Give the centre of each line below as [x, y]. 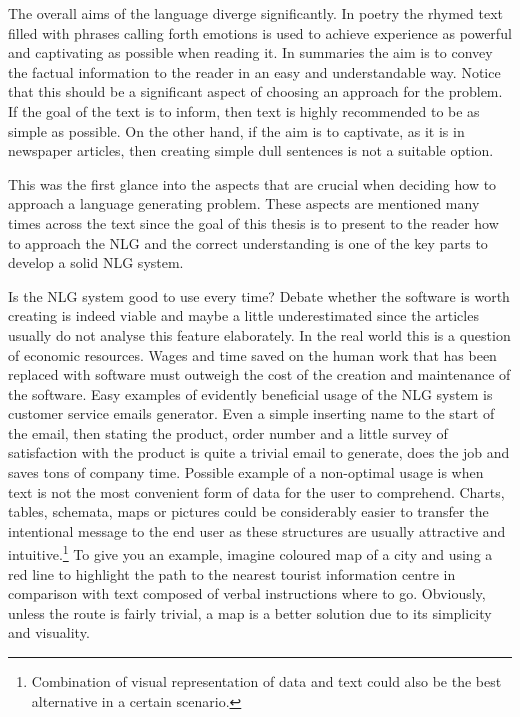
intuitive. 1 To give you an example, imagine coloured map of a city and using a [250, 553]
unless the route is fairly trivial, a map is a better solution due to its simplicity [250, 612]
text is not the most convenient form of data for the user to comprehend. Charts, [256, 491]
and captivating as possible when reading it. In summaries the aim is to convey [250, 52]
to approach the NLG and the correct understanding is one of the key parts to [248, 242]
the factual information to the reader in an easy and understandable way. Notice [254, 71]
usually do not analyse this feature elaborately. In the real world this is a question [259, 334]
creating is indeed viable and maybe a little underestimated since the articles [243, 315]
